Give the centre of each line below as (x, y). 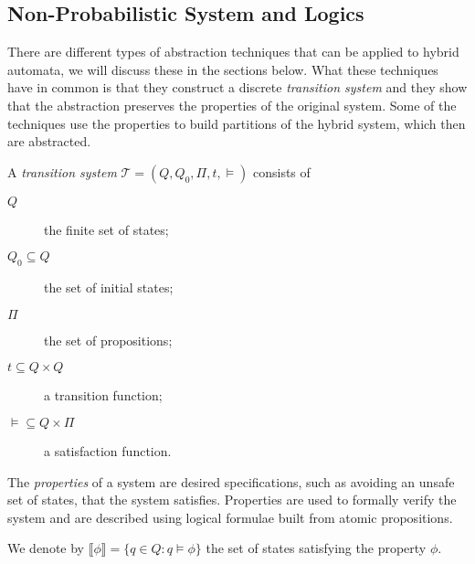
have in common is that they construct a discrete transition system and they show (237, 87)
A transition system (62, 171)
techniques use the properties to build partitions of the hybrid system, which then (237, 123)
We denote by (46, 548)
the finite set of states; (106, 229)
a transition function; (103, 395)
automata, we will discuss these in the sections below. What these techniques (223, 69)
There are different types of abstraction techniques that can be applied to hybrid (233, 52)
